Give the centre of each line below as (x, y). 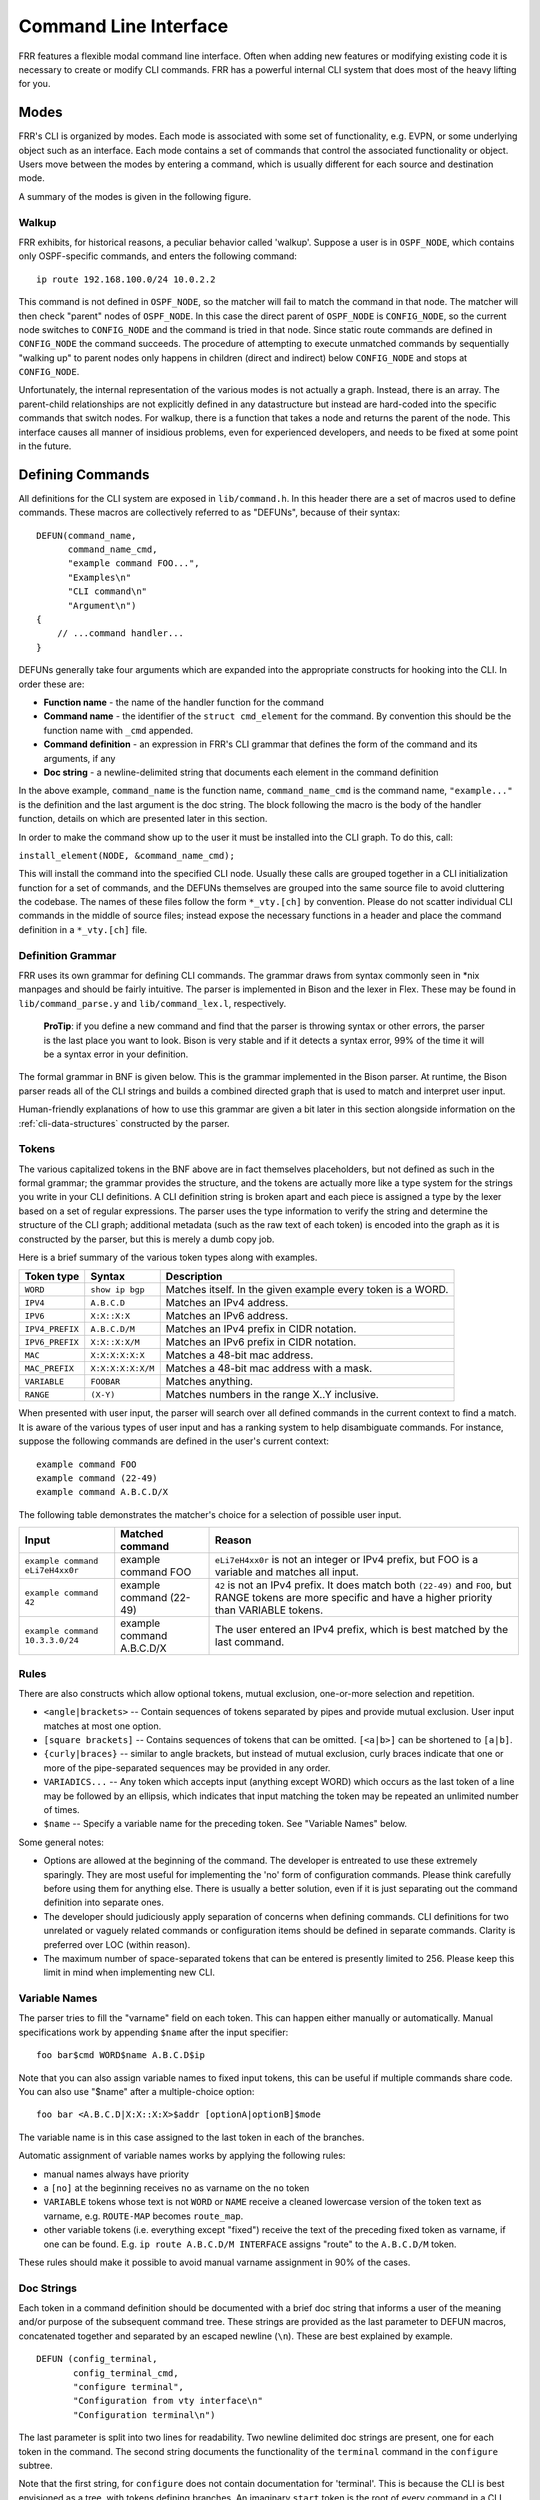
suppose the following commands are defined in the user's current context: (174, 1441)
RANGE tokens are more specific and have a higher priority (354, 1598)
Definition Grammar (67, 955)
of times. (61, 1809)
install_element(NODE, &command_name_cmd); (126, 855)
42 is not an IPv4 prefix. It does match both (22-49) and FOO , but (363, 1585)
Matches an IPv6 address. (227, 1316)
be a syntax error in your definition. (116, 1054)
